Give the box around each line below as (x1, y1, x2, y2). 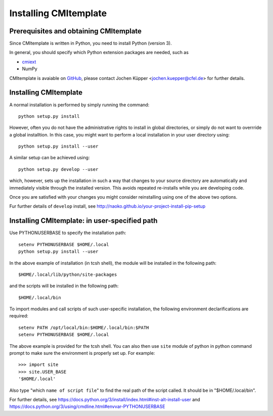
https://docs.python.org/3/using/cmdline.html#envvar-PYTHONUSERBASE (9, 403, 165, 409)
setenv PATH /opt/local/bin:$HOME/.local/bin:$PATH (18, 325, 149, 331)
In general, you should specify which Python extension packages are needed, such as (9, 50, 189, 56)
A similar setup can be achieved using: (9, 155, 90, 161)
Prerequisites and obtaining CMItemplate (9, 27, 142, 35)
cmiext (22, 59, 36, 65)
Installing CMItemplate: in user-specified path (9, 216, 158, 225)
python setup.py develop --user (18, 166, 99, 172)
